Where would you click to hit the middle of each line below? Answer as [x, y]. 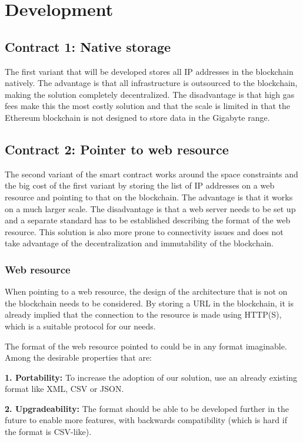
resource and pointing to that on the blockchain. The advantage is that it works [149, 197]
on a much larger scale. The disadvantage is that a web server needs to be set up [150, 208]
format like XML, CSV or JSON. [64, 389]
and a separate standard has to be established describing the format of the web [148, 220]
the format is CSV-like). [48, 432]
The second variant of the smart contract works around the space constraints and [151, 174]
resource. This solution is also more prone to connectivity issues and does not [144, 231]
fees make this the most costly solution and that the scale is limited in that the [148, 106]
